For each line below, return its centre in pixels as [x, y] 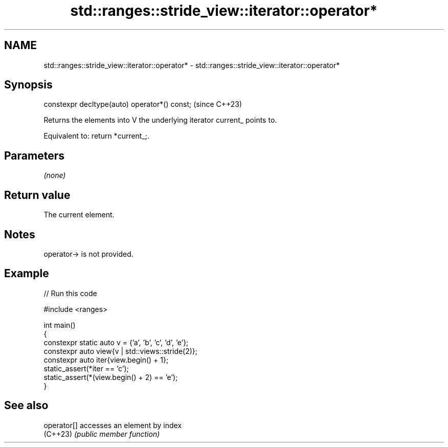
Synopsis [28, 85]
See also [26, 406]
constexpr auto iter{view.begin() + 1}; [106, 360]
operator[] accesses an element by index [113, 425]
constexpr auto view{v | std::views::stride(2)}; [121, 351]
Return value [37, 195]
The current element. [79, 215]
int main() [60, 325]
